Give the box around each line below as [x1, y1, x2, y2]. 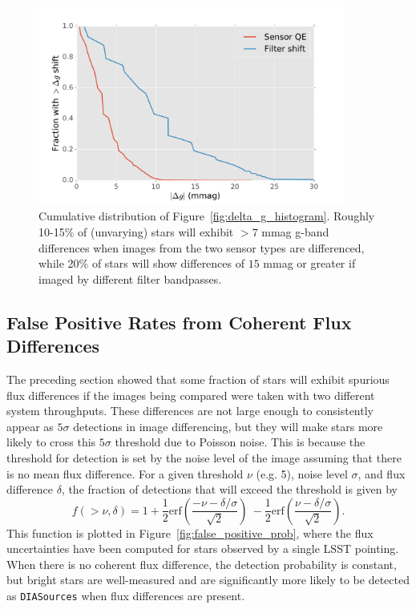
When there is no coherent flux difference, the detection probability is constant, [6, 555, 397, 572]
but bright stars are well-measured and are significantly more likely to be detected [6, 571, 410, 588]
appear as [6, 417, 54, 434]
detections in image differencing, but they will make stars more [73, 417, 383, 434]
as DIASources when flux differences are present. [6, 587, 245, 604]
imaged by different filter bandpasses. [38, 270, 222, 287]
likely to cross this [6, 434, 96, 450]
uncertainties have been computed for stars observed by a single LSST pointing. [6, 540, 399, 557]
